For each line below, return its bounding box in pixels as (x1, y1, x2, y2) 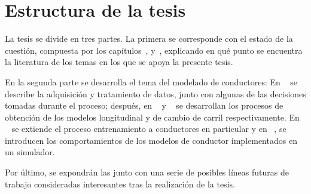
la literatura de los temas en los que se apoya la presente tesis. (5, 56, 233, 68)
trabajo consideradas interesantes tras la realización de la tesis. (5, 177, 235, 190)
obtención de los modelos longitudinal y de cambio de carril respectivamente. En (5, 110, 300, 123)
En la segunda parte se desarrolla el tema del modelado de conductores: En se (5, 75, 297, 88)
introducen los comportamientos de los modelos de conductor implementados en (5, 134, 297, 146)
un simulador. (5, 146, 55, 158)
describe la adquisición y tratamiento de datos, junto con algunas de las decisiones (5, 87, 306, 100)
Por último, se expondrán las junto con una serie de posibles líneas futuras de (5, 166, 289, 178)
